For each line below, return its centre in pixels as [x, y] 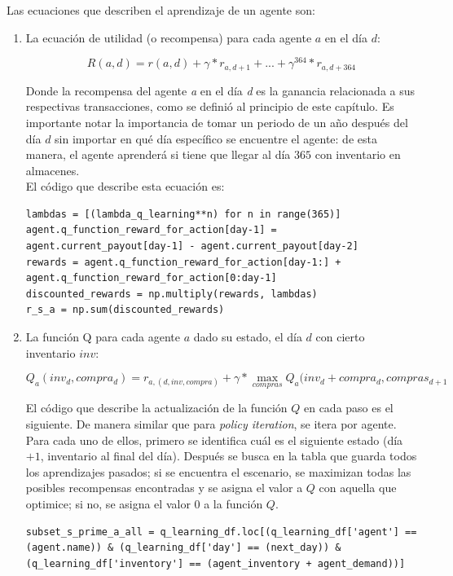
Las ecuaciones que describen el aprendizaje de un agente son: [161, 10]
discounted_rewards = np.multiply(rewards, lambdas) [172, 294]
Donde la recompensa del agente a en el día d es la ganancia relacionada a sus [220, 90]
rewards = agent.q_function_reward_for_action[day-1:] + [183, 262]
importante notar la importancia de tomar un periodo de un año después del [217, 122]
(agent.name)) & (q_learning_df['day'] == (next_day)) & [183, 548]
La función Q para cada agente [103, 337]
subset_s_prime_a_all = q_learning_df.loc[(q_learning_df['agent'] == [221, 532]
